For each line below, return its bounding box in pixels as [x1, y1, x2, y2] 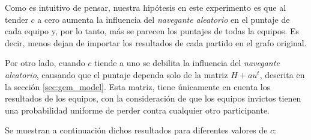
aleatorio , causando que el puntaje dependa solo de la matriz [5, 68, 228, 81]
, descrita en [259, 68, 305, 81]
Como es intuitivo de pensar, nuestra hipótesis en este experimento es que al [5, 1, 286, 13]
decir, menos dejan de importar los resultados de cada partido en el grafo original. [5, 36, 307, 49]
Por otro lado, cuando [5, 56, 85, 69]
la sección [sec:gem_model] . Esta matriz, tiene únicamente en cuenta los [5, 80, 271, 93]
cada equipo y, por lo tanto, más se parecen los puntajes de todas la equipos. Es [5, 25, 300, 37]
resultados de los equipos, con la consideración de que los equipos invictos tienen [5, 92, 301, 105]
